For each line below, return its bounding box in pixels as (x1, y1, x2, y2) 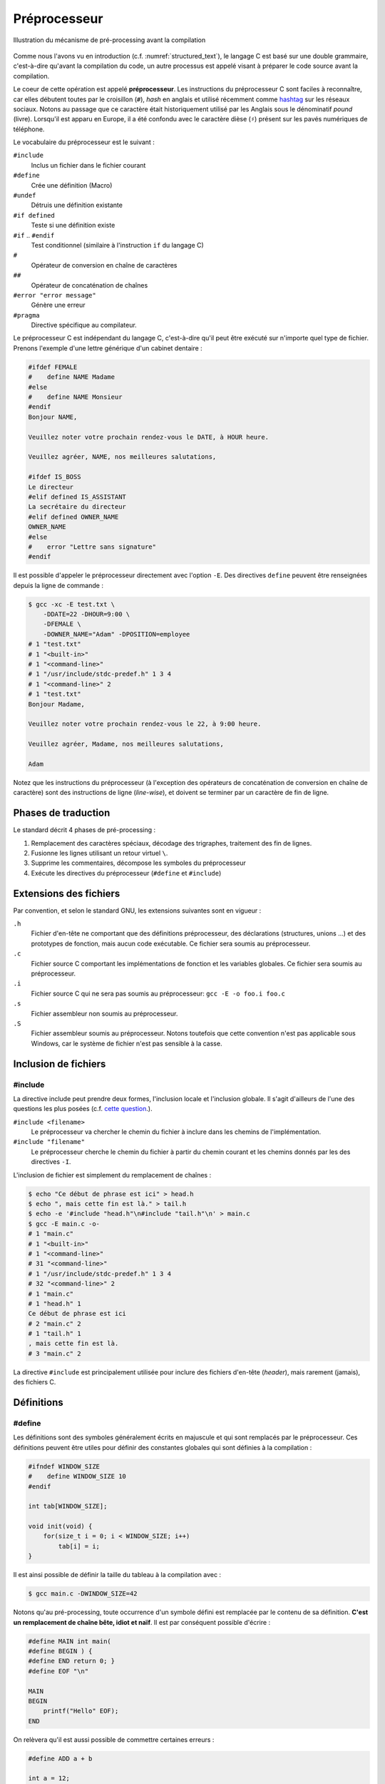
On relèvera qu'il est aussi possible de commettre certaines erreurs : (13, 1735, 215, 1744)
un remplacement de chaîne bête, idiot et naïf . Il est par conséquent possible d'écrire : (13, 1618, 271, 1626)
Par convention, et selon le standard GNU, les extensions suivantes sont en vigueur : (13, 906, 262, 915)
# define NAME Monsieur (28, 393, 123, 401)
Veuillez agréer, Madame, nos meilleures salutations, (28, 740, 224, 749)
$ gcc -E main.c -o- (28, 1220, 100, 1227)
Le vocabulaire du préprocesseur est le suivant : (13, 138, 155, 146)
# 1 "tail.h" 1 (28, 1329, 81, 1338)
